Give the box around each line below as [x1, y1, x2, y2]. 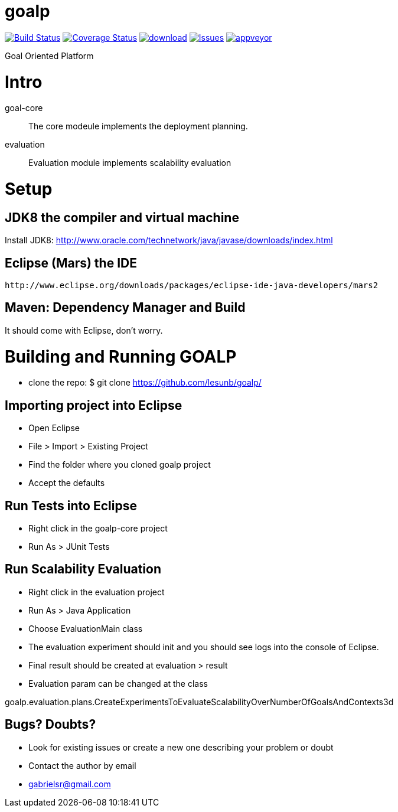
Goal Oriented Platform [5, 50, 94, 61]
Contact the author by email [28, 760, 136, 771]
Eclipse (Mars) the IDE [5, 255, 137, 270]
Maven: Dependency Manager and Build [5, 300, 246, 315]
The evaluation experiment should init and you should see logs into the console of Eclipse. [28, 641, 379, 652]
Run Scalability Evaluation [5, 562, 162, 577]
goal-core [5, 103, 43, 113]
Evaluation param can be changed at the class [28, 678, 208, 689]
